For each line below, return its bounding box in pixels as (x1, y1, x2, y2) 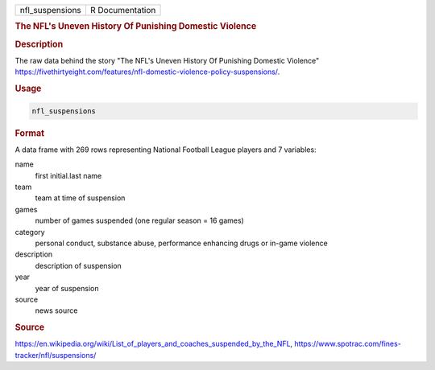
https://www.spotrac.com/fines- (294, 339, 402, 349)
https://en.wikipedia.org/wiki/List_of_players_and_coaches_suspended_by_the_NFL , (14, 339, 293, 349)
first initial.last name (35, 171, 102, 180)
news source (35, 306, 78, 315)
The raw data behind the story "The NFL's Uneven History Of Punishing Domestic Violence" (14, 55, 320, 65)
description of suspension (35, 261, 122, 270)
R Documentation (89, 5, 156, 15)
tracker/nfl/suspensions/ (14, 350, 97, 360)
